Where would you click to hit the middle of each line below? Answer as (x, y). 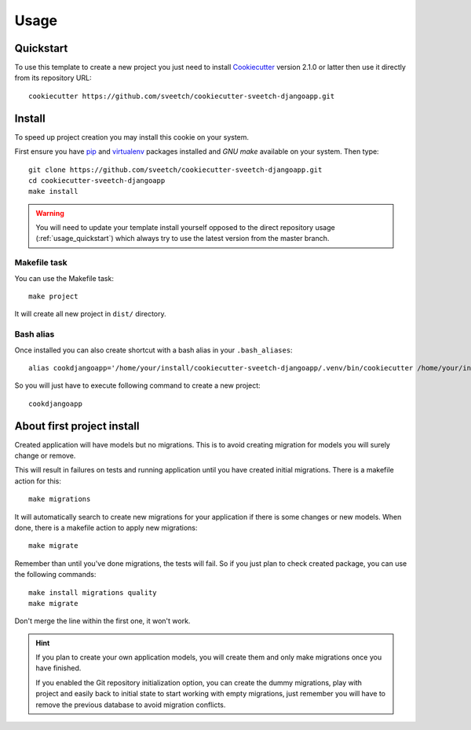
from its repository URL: (53, 78)
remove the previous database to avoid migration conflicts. (131, 704)
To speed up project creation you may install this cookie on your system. (132, 137)
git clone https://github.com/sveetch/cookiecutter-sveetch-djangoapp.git (175, 170)
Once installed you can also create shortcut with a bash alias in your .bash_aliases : (154, 350)
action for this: (38, 481)
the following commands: (55, 575)
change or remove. (45, 456)
